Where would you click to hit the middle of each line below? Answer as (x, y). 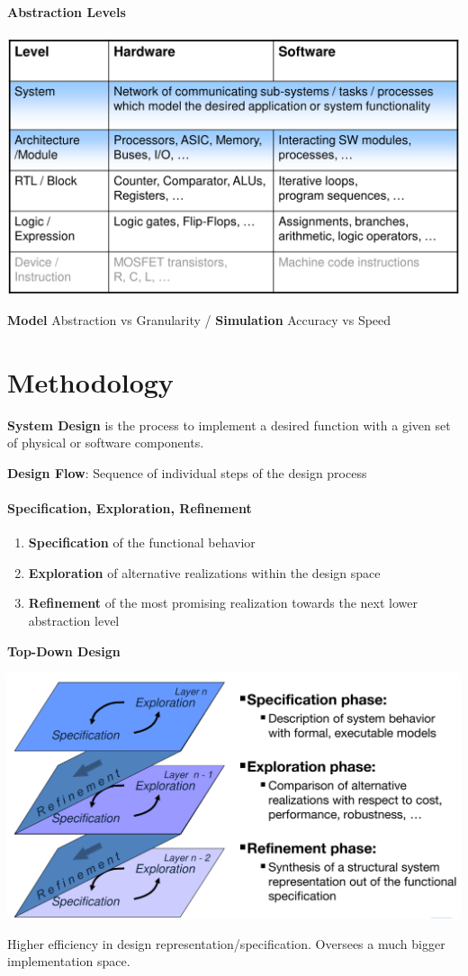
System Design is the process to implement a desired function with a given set (229, 425)
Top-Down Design (64, 651)
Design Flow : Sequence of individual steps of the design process (187, 472)
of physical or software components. (106, 443)
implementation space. (69, 961)
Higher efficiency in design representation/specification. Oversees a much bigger (226, 943)
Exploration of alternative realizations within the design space (204, 572)
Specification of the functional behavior (142, 542)
